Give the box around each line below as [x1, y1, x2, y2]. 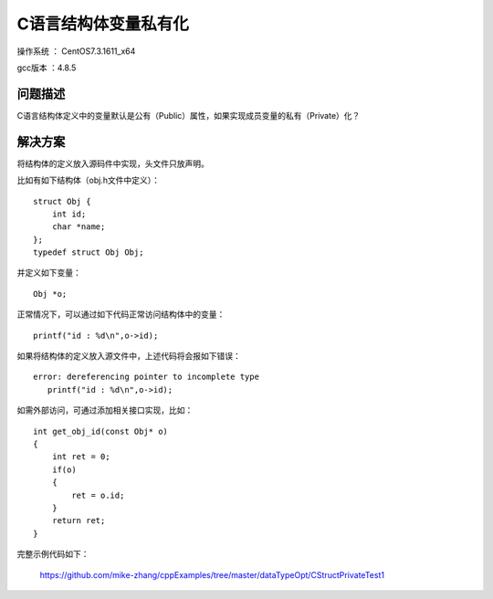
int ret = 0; [51, 452, 110, 462]
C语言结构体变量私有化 [16, 14, 189, 34]
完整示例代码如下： [16, 549, 89, 560]
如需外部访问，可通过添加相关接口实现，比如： [16, 405, 194, 415]
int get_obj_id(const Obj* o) [33, 426, 169, 436]
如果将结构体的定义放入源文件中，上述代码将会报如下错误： [16, 351, 241, 362]
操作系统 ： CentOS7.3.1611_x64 [16, 46, 136, 57]
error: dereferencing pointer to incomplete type [33, 372, 260, 383]
